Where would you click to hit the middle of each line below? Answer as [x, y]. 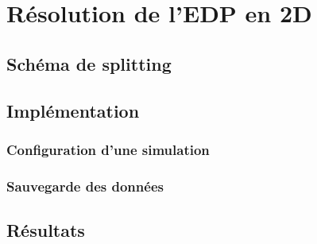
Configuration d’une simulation [108, 149]
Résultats [46, 230]
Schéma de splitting [89, 63]
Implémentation [73, 110]
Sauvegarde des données [85, 186]
